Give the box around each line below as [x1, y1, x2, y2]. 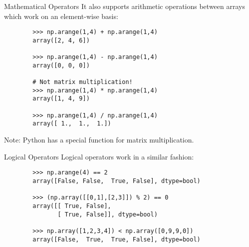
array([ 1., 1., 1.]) [32, 120, 111, 127]
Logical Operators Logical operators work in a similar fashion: [4, 151, 194, 161]
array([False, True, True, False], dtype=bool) [32, 235, 201, 243]
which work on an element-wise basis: [4, 10, 118, 21]
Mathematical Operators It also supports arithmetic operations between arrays [4, 1, 245, 11]
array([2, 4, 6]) [32, 36, 90, 44]
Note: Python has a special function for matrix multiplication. [4, 134, 194, 145]
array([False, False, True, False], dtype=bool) [32, 177, 201, 184]
